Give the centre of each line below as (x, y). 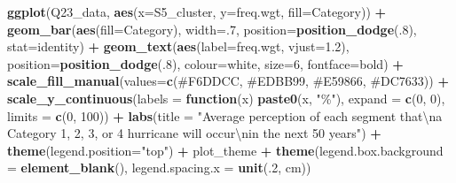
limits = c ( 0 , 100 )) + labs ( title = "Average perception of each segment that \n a (225, 115)
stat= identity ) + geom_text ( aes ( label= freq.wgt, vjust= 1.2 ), (178, 46)
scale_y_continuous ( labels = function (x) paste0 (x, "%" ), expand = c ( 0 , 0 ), (226, 98)
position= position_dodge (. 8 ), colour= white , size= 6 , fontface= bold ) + (205, 63)
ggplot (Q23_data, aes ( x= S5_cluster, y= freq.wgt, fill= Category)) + (197, 11)
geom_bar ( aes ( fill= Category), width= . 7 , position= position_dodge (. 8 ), (212, 29)
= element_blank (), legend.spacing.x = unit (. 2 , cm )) (159, 168)
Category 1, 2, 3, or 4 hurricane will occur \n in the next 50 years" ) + (194, 133)
